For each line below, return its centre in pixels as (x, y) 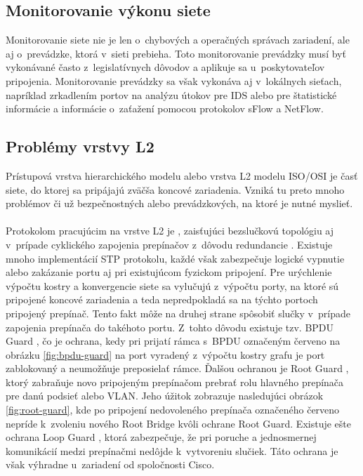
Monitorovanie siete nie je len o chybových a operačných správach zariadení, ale (178, 40)
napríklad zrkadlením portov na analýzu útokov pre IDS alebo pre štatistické (171, 94)
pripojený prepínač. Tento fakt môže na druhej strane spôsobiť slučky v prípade (178, 313)
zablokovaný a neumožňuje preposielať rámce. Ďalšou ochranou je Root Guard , (177, 368)
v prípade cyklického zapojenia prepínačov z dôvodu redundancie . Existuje (169, 244)
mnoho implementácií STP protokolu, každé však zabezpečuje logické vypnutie (175, 258)
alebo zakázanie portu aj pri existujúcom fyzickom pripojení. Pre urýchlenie (169, 272)
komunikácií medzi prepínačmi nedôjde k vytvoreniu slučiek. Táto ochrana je (172, 450)
